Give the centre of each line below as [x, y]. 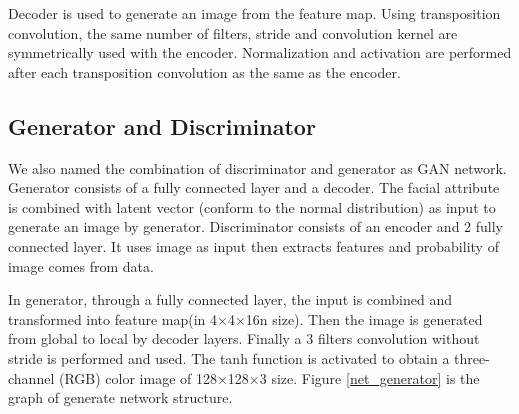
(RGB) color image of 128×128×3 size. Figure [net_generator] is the [269, 377]
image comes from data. [81, 265]
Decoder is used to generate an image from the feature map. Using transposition [254, 13]
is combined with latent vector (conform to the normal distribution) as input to [252, 206]
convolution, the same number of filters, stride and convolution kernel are [233, 32]
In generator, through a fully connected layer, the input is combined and [230, 299]
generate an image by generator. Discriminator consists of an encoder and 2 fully [256, 226]
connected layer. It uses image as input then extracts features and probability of [253, 245]
